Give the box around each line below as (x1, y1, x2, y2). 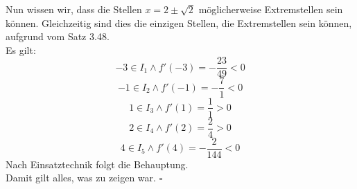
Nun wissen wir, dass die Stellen (6, 2, 142, 16)
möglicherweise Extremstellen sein (198, 2, 343, 16)
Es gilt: (6, 42, 36, 57)
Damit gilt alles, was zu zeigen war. (6, 170, 156, 185)
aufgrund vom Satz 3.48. (6, 29, 110, 44)
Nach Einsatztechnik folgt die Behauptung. (6, 156, 189, 171)
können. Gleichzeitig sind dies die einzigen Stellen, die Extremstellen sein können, (6, 15, 352, 30)
